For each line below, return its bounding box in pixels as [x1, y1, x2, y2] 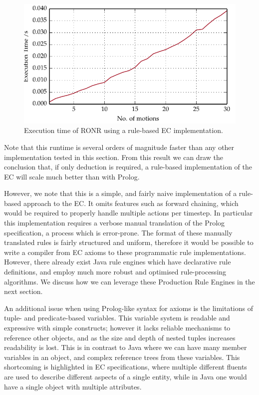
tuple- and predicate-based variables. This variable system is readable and [4, 312, 230, 323]
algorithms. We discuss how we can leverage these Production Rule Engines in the [4, 276, 255, 286]
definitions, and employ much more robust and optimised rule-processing [4, 266, 227, 277]
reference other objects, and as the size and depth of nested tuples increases [4, 332, 236, 342]
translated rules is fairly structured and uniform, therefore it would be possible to [4, 237, 254, 247]
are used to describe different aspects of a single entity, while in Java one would [4, 371, 247, 381]
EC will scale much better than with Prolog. [4, 171, 140, 181]
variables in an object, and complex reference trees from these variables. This [4, 351, 240, 362]
